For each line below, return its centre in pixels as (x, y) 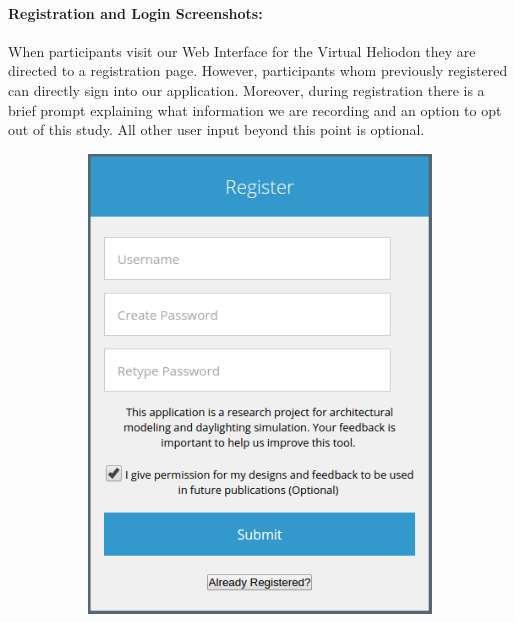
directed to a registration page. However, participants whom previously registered (258, 70)
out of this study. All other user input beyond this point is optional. (216, 129)
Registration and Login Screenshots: (135, 12)
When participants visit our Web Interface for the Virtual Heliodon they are (242, 50)
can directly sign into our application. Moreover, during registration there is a (246, 89)
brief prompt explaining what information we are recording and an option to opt (255, 109)
